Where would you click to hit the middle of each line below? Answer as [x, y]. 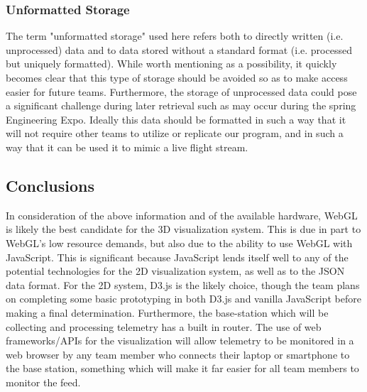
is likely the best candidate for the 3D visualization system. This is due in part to [183, 229]
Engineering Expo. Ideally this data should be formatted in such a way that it [176, 119]
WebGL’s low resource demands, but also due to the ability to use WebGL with [179, 243]
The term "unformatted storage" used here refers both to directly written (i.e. [175, 36]
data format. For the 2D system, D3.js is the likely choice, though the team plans [183, 284]
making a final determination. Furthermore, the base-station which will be [167, 312]
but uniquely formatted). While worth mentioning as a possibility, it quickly [171, 64]
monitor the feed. [43, 382]
